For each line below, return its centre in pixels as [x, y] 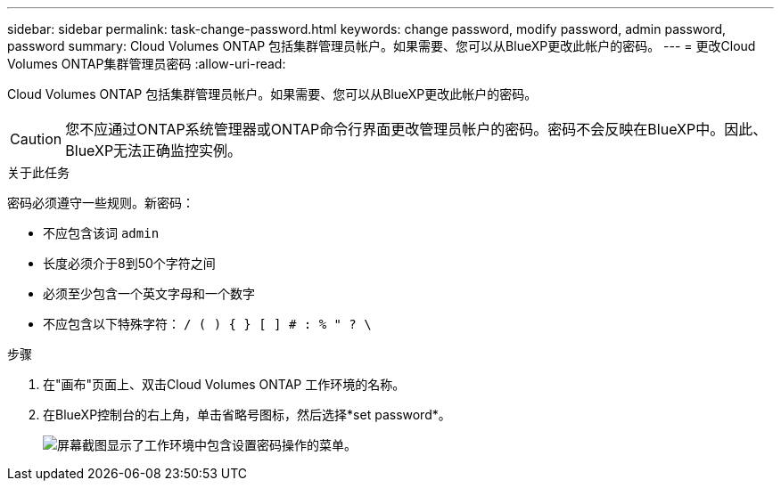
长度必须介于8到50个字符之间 [129, 263]
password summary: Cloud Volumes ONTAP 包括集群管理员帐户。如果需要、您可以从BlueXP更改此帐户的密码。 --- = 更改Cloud [382, 46]
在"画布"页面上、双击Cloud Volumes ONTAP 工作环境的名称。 [224, 384]
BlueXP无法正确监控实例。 [154, 150]
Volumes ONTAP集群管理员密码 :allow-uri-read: [147, 64]
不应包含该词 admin [101, 233]
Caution [36, 139]
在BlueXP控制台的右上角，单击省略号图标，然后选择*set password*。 [247, 415]
